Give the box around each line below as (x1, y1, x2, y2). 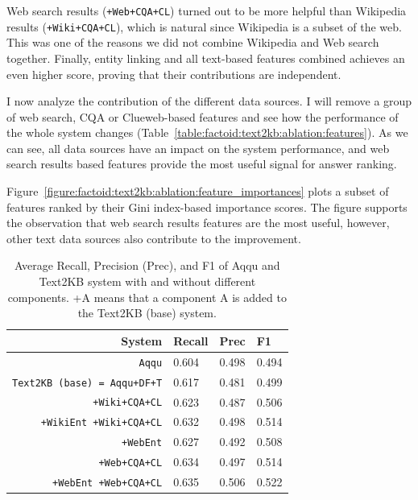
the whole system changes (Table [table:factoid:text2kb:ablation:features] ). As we (6, 124, 408, 141)
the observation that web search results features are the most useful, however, (6, 214, 390, 231)
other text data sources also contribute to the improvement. (6, 229, 301, 246)
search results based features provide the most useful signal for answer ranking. (6, 155, 397, 172)
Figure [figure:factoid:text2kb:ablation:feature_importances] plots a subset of (6, 183, 389, 200)
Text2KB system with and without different (39, 273, 256, 290)
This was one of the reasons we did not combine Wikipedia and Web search (6, 34, 379, 51)
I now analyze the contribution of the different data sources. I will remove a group (6, 93, 412, 110)
